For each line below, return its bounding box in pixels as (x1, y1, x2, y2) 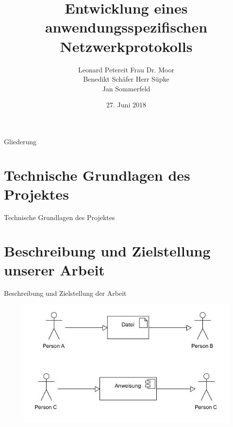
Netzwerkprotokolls (60, 36, 193, 56)
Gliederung (4, 136, 37, 146)
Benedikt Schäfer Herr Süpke (83, 74, 169, 84)
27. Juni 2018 (106, 100, 146, 110)
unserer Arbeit (4, 259, 105, 279)
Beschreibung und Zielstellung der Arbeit (4, 288, 127, 298)
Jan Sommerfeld (102, 83, 150, 93)
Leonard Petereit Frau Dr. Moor (78, 64, 174, 74)
